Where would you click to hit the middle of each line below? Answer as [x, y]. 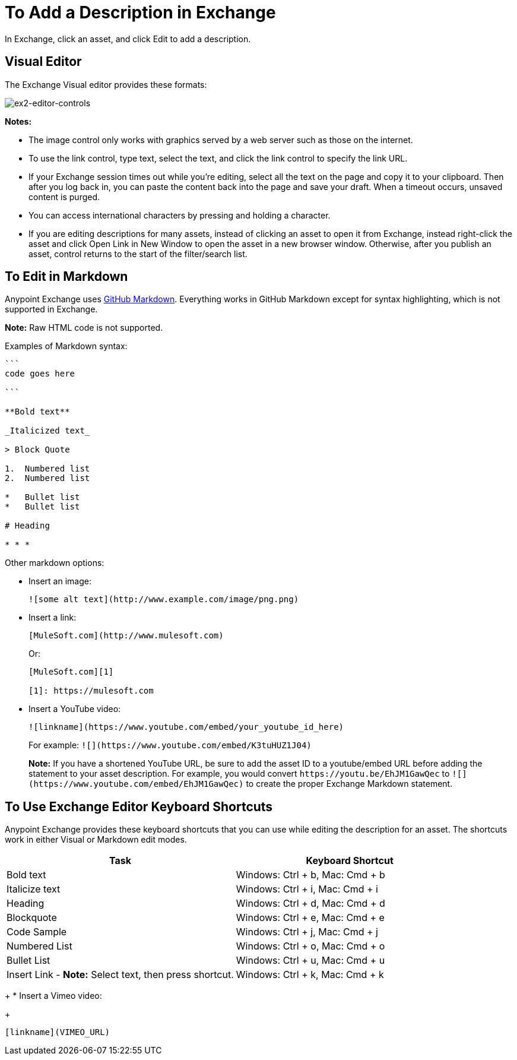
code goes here [40, 374]
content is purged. [64, 197]
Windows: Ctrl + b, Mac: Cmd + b [310, 875]
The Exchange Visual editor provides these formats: [106, 84]
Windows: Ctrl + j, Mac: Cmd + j [307, 932]
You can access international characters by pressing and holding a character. [180, 215]
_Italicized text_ [47, 431]
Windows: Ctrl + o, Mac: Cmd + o [310, 946]
